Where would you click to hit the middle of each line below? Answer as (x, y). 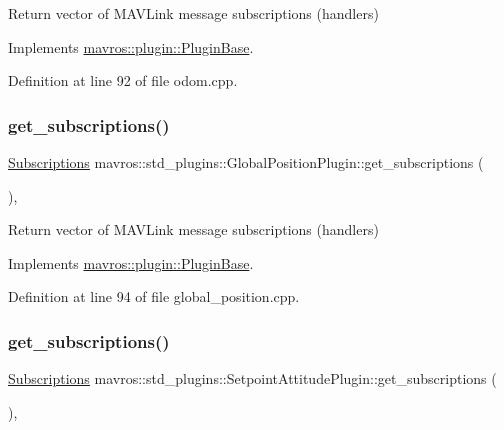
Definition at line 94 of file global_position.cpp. (154, 296)
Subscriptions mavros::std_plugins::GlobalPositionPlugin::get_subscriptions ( (246, 162)
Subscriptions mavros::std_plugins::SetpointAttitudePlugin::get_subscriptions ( (252, 378)
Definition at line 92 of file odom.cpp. (123, 80)
